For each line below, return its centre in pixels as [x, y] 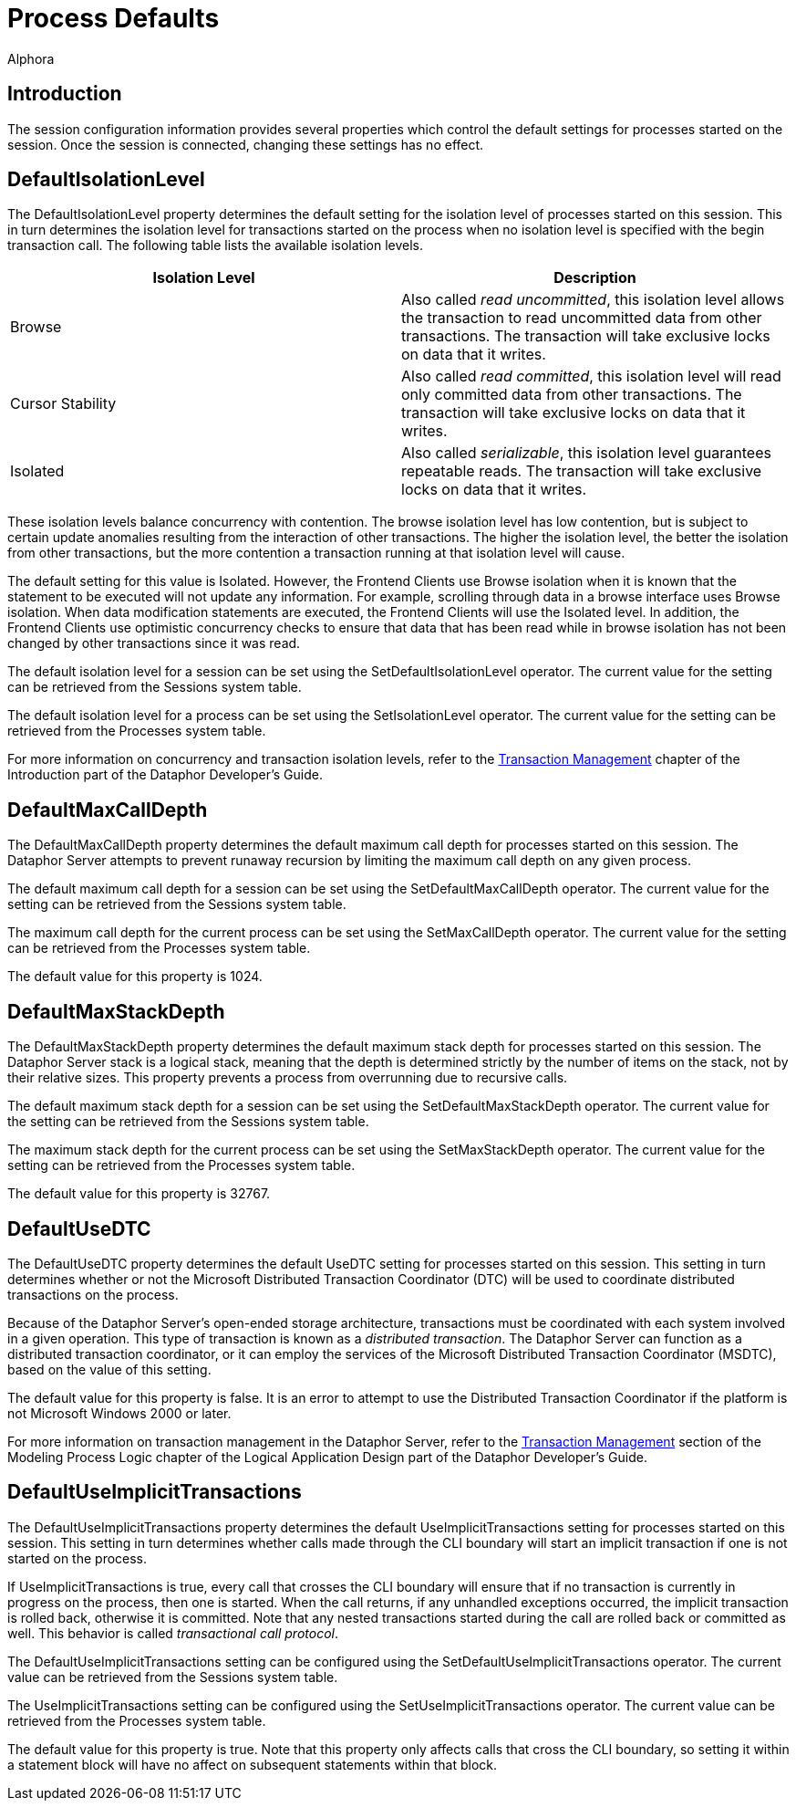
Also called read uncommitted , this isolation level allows [593, 300]
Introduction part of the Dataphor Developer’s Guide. [165, 775]
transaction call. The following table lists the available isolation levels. [216, 246]
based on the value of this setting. [109, 1369]
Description [595, 278]
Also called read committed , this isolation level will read [591, 376]
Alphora [31, 58]
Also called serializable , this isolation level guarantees [586, 453]
